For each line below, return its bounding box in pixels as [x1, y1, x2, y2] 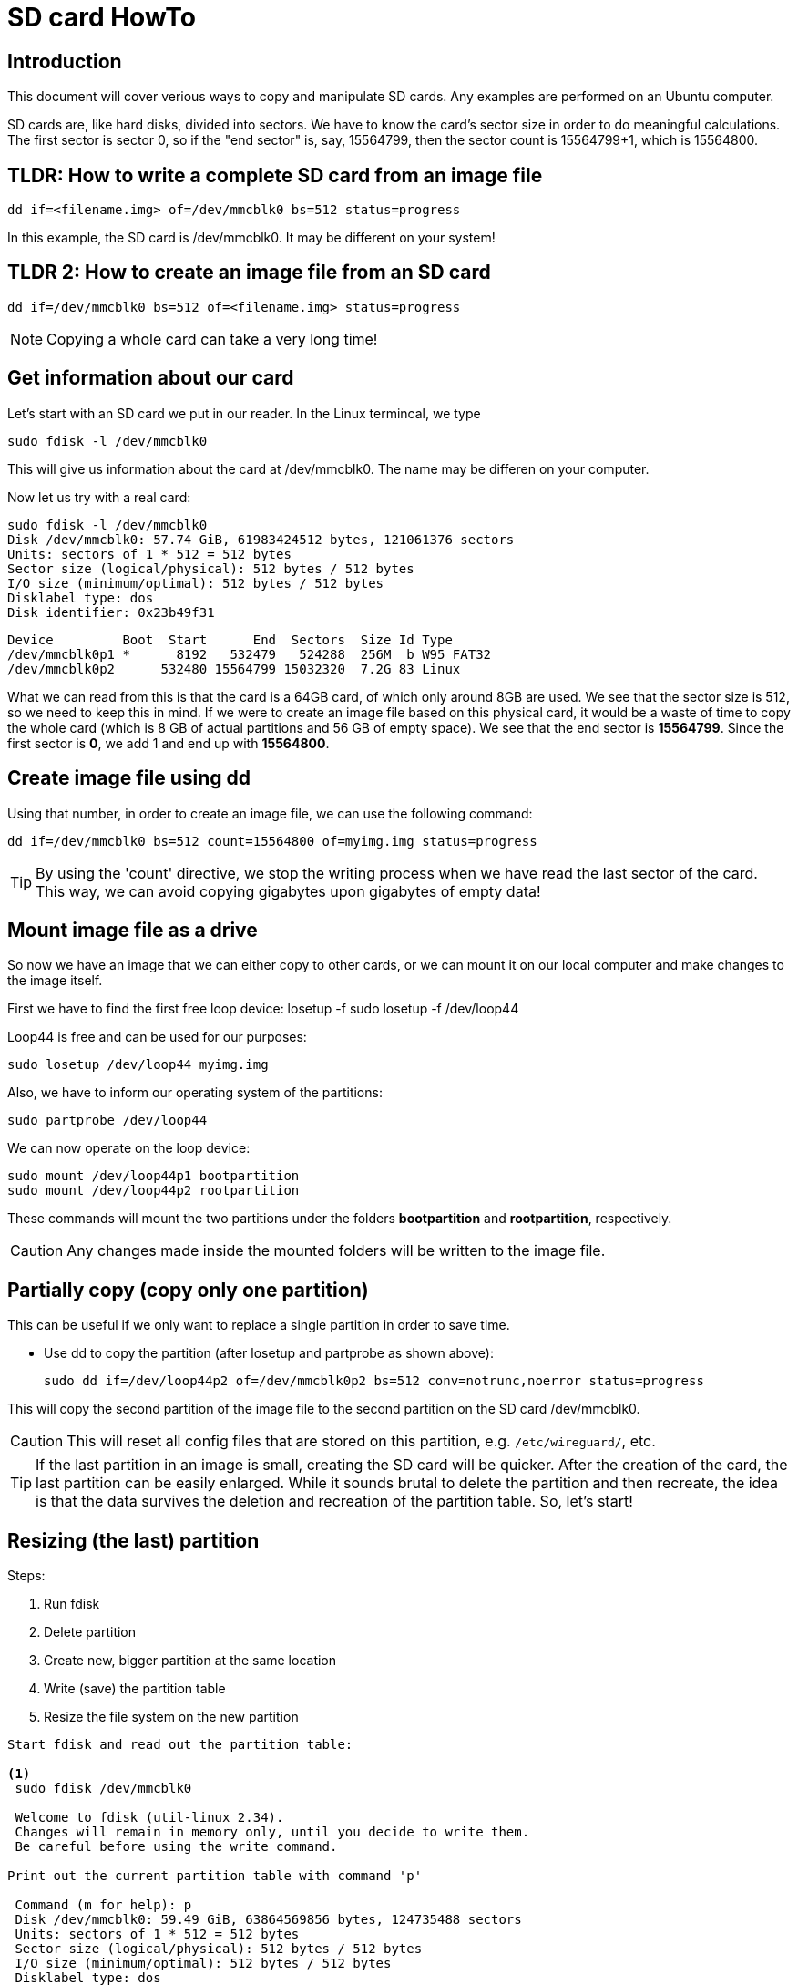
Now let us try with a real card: [7, 489, 191, 505]
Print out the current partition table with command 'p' [7, 1868, 423, 1884]
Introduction [7, 49, 122, 73]
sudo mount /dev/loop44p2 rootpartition [7, 1183, 300, 1198]
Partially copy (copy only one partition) [7, 1278, 369, 1301]
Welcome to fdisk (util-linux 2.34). [15, 1810, 284, 1826]
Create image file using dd [7, 766, 251, 790]
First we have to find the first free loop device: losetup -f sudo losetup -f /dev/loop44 [7, 1001, 519, 1017]
